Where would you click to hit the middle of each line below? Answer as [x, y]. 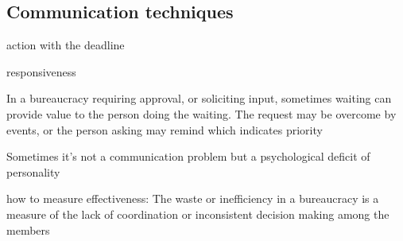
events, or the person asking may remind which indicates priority [165, 129]
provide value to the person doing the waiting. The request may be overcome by [201, 113]
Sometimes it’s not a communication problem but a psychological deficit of [188, 156]
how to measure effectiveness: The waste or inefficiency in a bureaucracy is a [193, 198]
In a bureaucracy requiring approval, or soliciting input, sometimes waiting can [199, 98]
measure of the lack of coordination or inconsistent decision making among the [198, 214]
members [28, 229]
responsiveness [41, 71]
